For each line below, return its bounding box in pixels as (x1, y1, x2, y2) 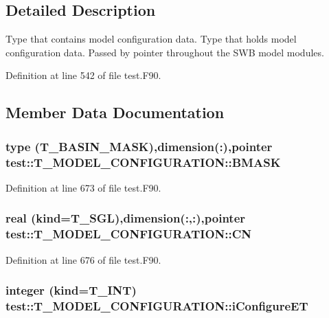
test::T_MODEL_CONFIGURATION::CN (5, 225, 252, 242)
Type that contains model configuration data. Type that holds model (5, 32, 297, 46)
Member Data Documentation (5, 102, 225, 123)
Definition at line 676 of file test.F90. (5, 252, 161, 266)
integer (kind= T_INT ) (5, 282, 137, 299)
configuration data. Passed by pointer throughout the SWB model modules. (5, 45, 324, 59)
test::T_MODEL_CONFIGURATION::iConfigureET (5, 297, 308, 315)
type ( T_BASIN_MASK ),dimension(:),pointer (5, 137, 273, 155)
